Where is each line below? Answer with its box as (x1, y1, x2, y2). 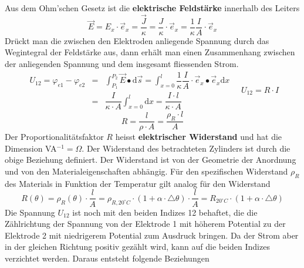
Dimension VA (5, 142, 57, 154)
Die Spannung (5, 206, 55, 218)
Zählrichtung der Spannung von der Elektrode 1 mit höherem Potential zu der (5, 217, 286, 230)
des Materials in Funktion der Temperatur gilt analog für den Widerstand (5, 177, 271, 189)
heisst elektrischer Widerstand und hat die (115, 130, 282, 143)
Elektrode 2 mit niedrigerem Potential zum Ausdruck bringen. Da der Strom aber (5, 229, 299, 241)
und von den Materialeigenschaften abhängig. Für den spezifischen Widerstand (5, 165, 288, 177)
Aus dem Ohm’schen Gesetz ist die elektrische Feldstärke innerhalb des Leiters (5, 2, 300, 14)
